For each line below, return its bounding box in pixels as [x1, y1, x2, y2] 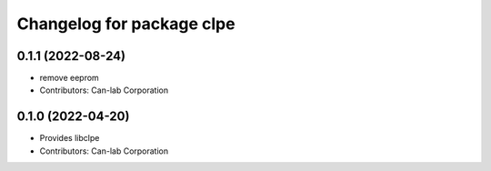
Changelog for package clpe [16, 14, 235, 34]
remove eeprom [39, 73, 99, 84]
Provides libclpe [39, 133, 100, 144]
